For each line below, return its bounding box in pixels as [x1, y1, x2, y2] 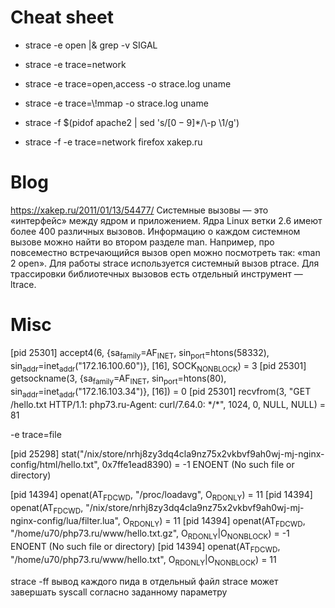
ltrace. [10, 278, 37, 290]
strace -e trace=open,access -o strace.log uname [24, 77, 232, 90]
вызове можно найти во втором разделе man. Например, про [10, 236, 275, 248]
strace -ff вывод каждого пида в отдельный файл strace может [10, 575, 279, 587]
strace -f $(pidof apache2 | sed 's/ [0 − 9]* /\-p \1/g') [24, 116, 240, 128]
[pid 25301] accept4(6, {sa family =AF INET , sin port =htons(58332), [10, 346, 270, 361]
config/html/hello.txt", [10, 459, 100, 470]
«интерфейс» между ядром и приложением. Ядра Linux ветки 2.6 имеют [10, 214, 323, 226]
